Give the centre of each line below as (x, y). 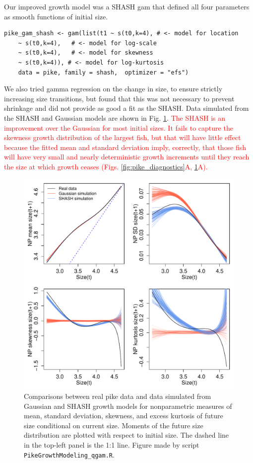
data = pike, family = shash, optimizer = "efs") (103, 72)
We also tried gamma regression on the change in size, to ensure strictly (113, 89)
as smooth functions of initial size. (56, 16)
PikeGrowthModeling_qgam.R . (69, 454)
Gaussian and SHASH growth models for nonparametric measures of (128, 406)
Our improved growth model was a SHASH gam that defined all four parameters (127, 6)
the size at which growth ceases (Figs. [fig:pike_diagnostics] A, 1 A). (106, 166)
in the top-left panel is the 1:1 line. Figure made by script (112, 445)
